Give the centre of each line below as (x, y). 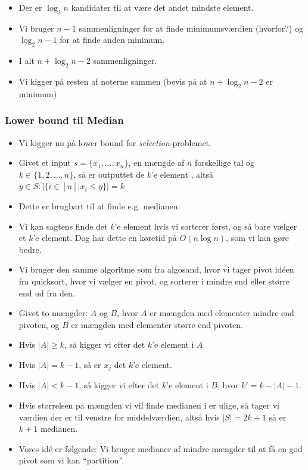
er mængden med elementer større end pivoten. (157, 324)
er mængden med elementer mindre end (222, 313)
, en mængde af (156, 163)
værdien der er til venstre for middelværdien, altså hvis (119, 417)
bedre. (30, 249)
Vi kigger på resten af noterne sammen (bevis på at (113, 81)
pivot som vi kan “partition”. (71, 460)
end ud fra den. (47, 293)
